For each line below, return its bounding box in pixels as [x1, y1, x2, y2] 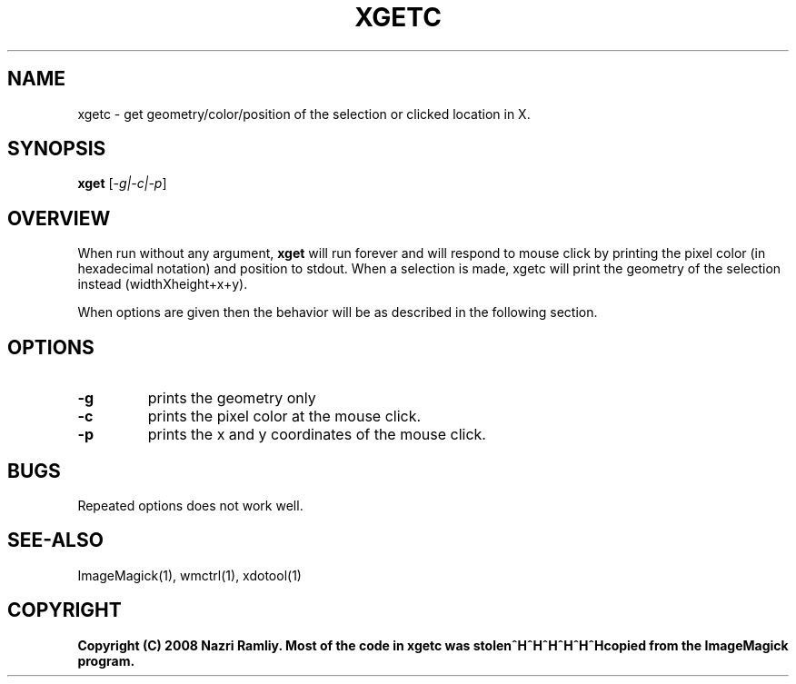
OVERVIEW [7, 206, 111, 230]
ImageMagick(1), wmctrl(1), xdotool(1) [77, 567, 302, 583]
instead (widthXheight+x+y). [77, 276, 248, 292]
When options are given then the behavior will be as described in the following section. [77, 304, 598, 321]
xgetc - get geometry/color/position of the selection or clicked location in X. [77, 105, 531, 122]
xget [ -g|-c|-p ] [77, 175, 167, 192]
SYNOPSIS [7, 137, 106, 161]
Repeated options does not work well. [77, 497, 303, 513]
